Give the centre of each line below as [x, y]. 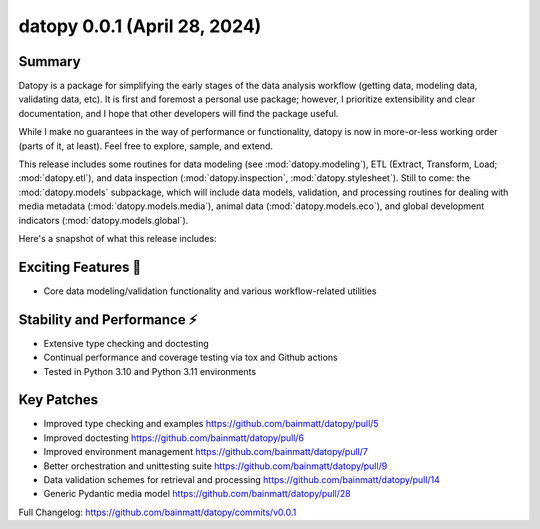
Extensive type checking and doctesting [126, 343]
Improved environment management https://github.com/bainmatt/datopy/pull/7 [206, 452]
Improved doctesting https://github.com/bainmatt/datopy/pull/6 [174, 437]
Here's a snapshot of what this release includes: [117, 238]
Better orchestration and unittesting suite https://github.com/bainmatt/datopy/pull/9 [215, 466]
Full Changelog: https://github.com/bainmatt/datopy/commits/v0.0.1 [157, 512]
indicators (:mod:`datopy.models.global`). [103, 220]
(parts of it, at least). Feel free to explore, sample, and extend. [146, 146]
